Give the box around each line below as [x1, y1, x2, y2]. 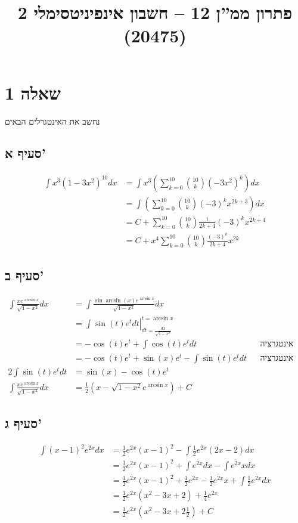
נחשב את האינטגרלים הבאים [5, 114, 100, 127]
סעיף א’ [5, 144, 46, 162]
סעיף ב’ [5, 266, 44, 284]
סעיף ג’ [5, 413, 42, 432]
